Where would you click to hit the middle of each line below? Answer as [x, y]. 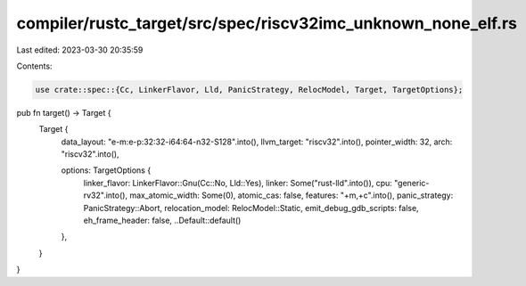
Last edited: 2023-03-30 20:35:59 [80, 50]
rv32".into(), [106, 195]
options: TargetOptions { [106, 170]
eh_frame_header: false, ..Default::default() [162, 221]
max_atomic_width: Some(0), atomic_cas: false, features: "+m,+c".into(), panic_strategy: [292, 195]
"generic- [411, 183]
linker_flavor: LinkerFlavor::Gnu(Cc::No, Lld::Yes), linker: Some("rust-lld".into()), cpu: [238, 183]
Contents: [34, 66]
